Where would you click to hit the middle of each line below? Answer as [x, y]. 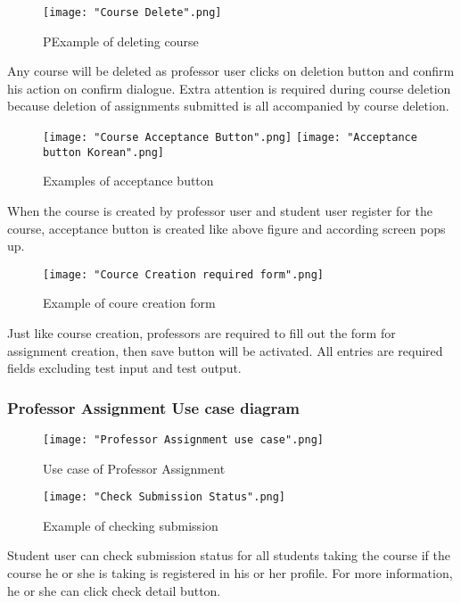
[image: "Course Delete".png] [132, 12]
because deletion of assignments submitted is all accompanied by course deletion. [228, 106]
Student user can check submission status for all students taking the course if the [229, 555]
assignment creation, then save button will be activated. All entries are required [225, 350]
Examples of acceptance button [128, 181]
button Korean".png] [104, 152]
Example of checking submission [131, 525]
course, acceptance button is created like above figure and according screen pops [226, 228]
